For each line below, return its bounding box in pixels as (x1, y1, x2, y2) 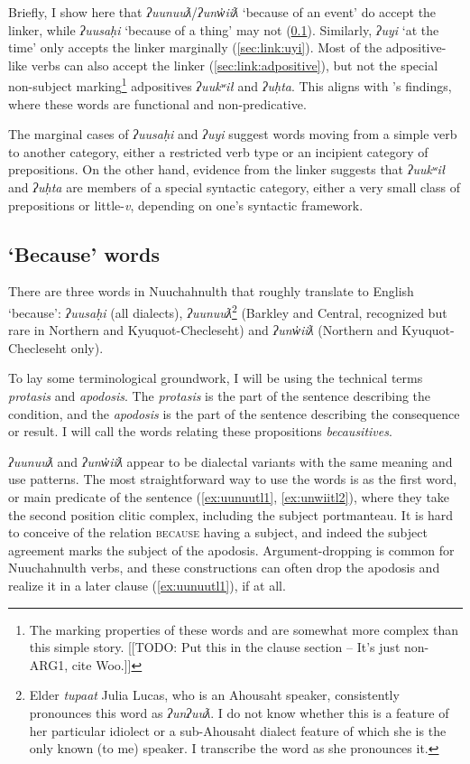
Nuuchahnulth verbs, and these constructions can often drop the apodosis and (8, 558, 440, 577)
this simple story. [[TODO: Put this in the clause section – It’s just (29, 638, 401, 657)
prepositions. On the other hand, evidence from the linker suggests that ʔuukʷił (8, 160, 446, 179)
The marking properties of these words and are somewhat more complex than (29, 620, 459, 638)
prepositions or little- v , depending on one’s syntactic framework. (8, 195, 364, 214)
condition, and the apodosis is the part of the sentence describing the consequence (8, 404, 460, 423)
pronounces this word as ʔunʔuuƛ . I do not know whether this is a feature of (29, 703, 449, 722)
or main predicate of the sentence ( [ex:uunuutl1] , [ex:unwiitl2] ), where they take (8, 487, 450, 506)
